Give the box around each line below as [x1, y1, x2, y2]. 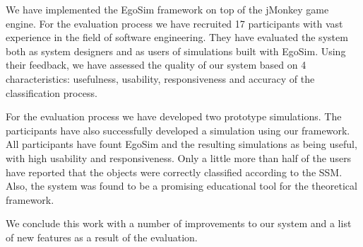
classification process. [6, 85, 97, 100]
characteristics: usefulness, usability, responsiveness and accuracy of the [6, 71, 315, 86]
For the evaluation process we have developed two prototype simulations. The [6, 109, 342, 124]
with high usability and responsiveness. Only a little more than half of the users [6, 150, 352, 165]
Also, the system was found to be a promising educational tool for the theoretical [6, 178, 357, 193]
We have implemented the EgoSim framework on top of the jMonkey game [6, 2, 329, 16]
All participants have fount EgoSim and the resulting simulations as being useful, [6, 137, 357, 151]
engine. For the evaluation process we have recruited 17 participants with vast [6, 16, 343, 30]
